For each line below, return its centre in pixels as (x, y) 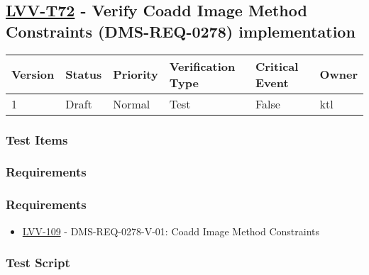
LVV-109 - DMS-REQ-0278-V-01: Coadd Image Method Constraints (171, 231)
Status (84, 74)
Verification (202, 66)
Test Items (37, 139)
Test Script (38, 263)
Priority (136, 74)
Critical (277, 66)
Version (33, 74)
